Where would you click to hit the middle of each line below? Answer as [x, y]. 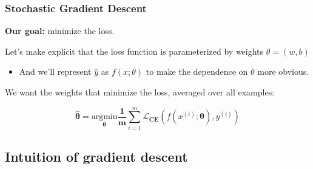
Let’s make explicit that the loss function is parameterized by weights [134, 51]
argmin [104, 117]
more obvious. [283, 71]
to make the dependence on [197, 71]
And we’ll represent [55, 71]
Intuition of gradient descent [96, 157]
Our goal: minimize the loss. [60, 31]
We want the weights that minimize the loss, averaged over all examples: [140, 92]
